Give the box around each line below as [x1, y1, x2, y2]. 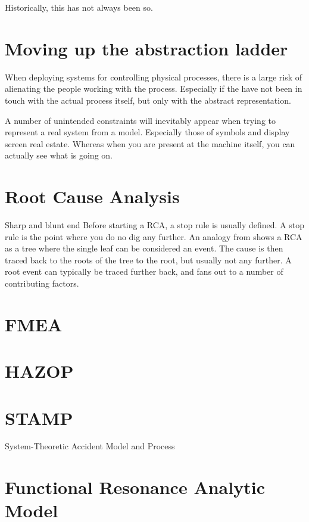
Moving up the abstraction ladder [5, 36, 288, 60]
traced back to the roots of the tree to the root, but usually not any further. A [5, 253, 292, 266]
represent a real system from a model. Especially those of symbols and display [5, 126, 290, 138]
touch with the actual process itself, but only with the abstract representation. [5, 94, 291, 106]
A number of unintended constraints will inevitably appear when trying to [5, 114, 276, 126]
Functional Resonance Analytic [5, 475, 265, 499]
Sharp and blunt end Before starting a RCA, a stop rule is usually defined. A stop [5, 219, 305, 231]
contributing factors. [5, 276, 79, 289]
